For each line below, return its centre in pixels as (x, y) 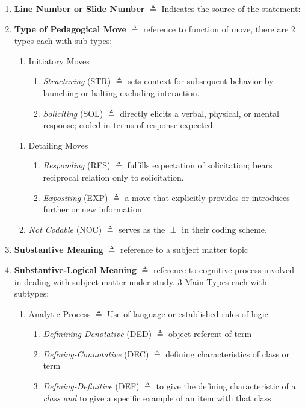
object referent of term (210, 334)
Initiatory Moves (59, 60)
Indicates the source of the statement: (231, 8)
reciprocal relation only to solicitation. (113, 177)
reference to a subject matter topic (184, 249)
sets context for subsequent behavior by (201, 81)
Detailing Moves (58, 145)
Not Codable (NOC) (65, 229)
